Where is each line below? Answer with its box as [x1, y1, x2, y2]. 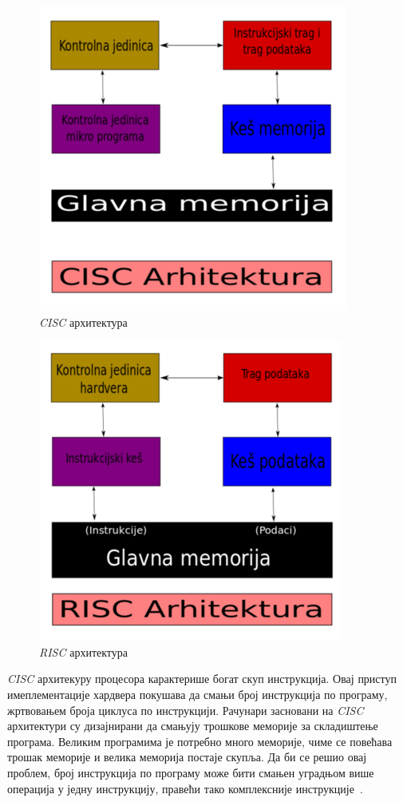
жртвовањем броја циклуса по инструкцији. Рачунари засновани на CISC [7, 701, 364, 718]
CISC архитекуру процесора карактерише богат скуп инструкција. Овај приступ [7, 670, 397, 687]
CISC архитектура [39, 313, 128, 330]
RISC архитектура [39, 643, 128, 660]
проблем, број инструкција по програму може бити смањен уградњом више [7, 764, 374, 780]
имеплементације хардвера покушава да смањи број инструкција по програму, [7, 685, 388, 702]
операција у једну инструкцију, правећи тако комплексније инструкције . [7, 780, 363, 796]
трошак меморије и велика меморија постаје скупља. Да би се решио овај [7, 748, 367, 765]
